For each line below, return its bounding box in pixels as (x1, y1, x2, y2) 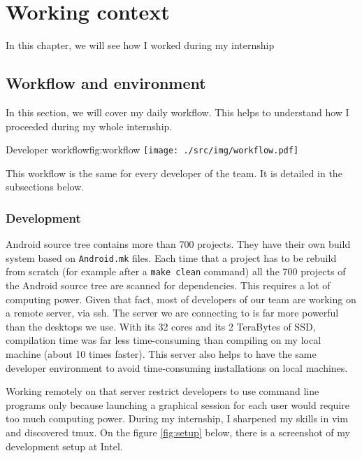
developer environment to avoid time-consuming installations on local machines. (6, 360, 348, 375)
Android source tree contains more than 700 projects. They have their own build (6, 237, 351, 251)
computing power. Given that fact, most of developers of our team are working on (6, 291, 356, 306)
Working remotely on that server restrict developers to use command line (6, 384, 319, 398)
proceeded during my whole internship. (6, 118, 173, 133)
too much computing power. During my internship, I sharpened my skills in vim (6, 411, 348, 426)
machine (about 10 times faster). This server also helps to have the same (6, 347, 317, 361)
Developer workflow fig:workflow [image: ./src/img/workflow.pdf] (6, 142, 299, 157)
